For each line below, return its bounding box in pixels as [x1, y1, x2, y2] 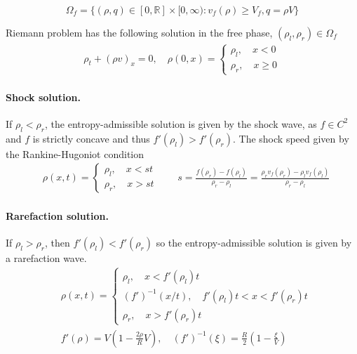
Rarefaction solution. [6, 209, 109, 223]
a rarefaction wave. [6, 251, 87, 265]
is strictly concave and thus [32, 131, 150, 145]
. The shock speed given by [233, 131, 349, 145]
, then [45, 235, 70, 250]
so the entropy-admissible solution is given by [156, 235, 352, 250]
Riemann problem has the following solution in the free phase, [6, 25, 273, 39]
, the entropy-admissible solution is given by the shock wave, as [45, 116, 317, 131]
